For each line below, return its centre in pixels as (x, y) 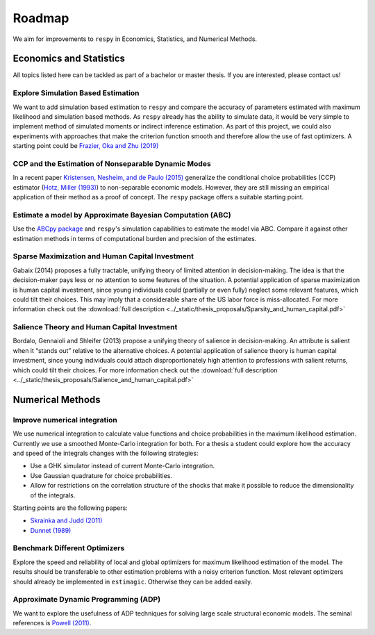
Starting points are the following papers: (70, 508)
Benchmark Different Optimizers (69, 548)
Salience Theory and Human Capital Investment (95, 327)
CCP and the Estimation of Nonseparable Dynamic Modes (112, 163)
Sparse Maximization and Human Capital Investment (103, 256)
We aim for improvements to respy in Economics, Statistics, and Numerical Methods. (135, 39)
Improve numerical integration (65, 420)
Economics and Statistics (69, 59)
